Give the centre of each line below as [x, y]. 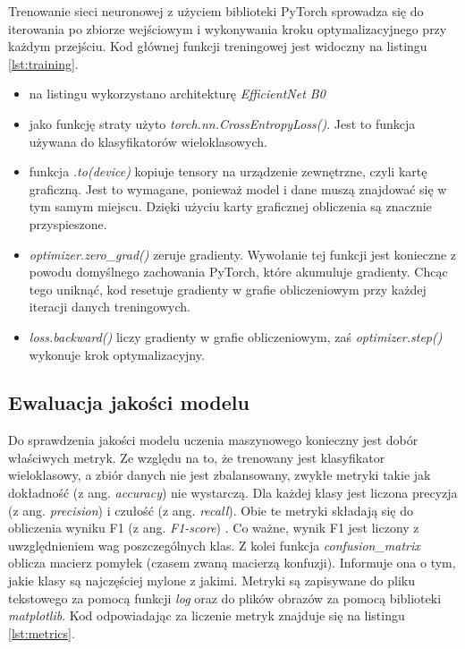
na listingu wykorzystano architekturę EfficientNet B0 [177, 94]
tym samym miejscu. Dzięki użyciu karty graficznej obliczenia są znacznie [230, 206]
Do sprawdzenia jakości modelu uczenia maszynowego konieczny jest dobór [213, 440]
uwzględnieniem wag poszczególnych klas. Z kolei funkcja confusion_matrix [214, 545]
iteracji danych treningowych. [110, 307]
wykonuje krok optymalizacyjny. [117, 354]
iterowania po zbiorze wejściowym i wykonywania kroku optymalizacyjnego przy [228, 28]
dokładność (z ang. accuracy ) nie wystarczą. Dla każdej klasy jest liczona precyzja [233, 493]
